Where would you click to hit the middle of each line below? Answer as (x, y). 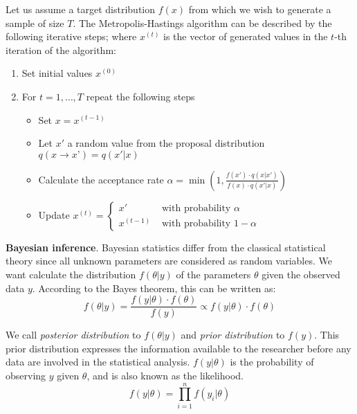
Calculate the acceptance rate (101, 179)
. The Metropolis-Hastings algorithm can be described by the (202, 22)
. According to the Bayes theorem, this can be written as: (154, 288)
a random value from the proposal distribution (166, 143)
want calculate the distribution (71, 274)
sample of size (35, 22)
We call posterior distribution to (73, 335)
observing (26, 375)
